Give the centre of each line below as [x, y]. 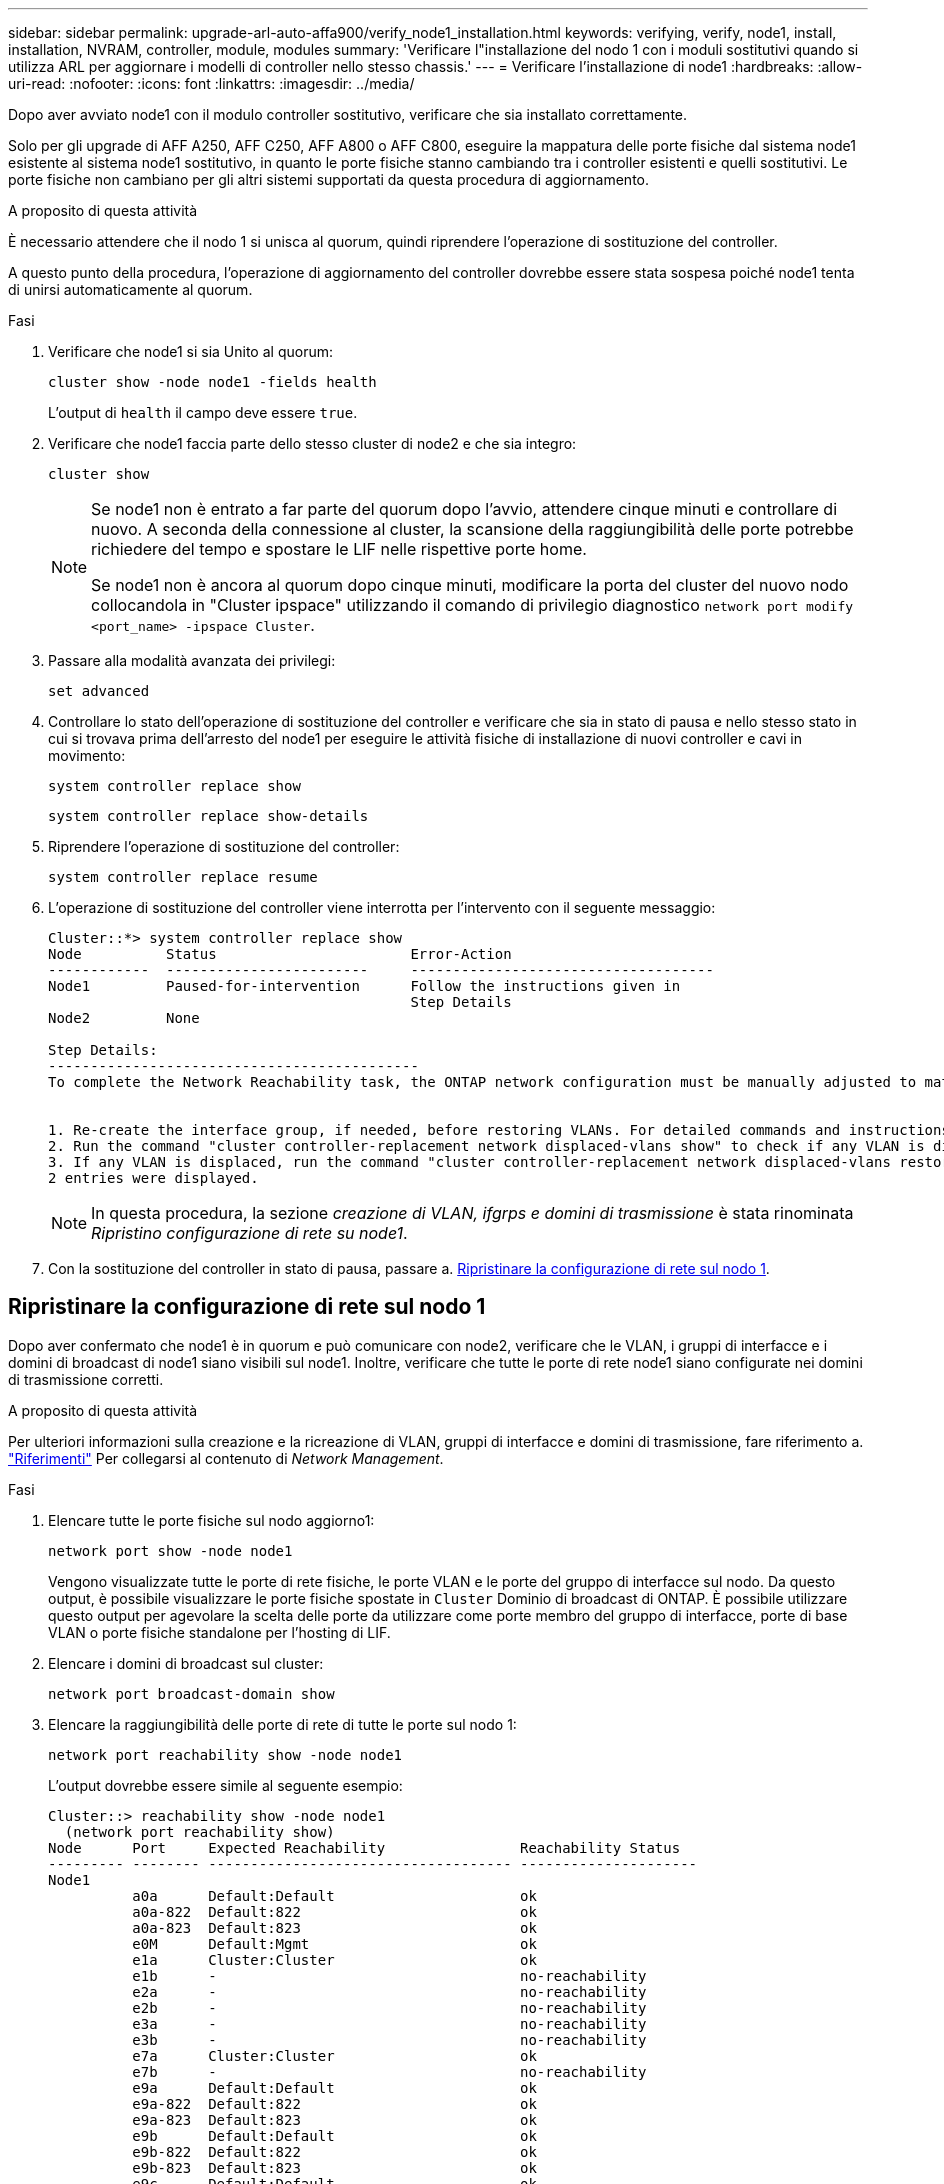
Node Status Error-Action [280, 954]
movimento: [87, 755]
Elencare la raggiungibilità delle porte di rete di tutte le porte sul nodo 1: [282, 1724]
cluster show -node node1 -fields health [212, 382]
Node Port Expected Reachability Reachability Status [364, 1847]
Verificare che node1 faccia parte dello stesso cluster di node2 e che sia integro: [312, 443]
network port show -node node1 [170, 1550]
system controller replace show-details [208, 816]
